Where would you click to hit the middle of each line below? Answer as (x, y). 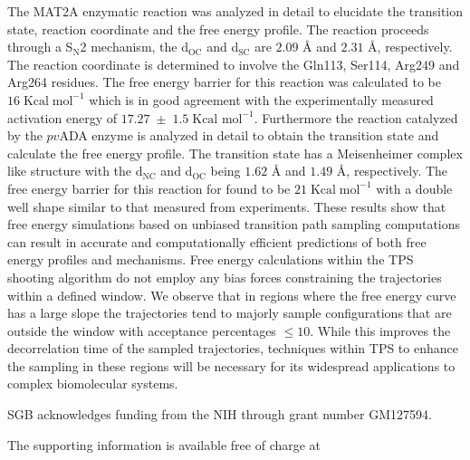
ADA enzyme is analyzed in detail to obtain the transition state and (249, 135)
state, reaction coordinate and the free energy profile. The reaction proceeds (218, 29)
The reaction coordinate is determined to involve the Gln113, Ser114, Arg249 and (234, 64)
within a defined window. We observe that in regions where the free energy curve (232, 295)
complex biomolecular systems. (93, 383)
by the (25, 135)
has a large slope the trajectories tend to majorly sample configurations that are (230, 313)
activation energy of (62, 117)
